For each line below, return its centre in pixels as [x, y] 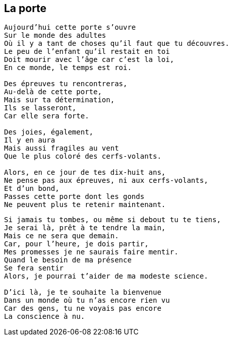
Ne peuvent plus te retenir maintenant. [85, 205]
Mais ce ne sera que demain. [62, 236]
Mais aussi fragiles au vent [62, 148]
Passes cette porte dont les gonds [74, 197]
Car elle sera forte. [47, 116]
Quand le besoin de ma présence [68, 260]
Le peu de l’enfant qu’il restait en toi [87, 52]
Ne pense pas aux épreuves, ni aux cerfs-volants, [106, 181]
